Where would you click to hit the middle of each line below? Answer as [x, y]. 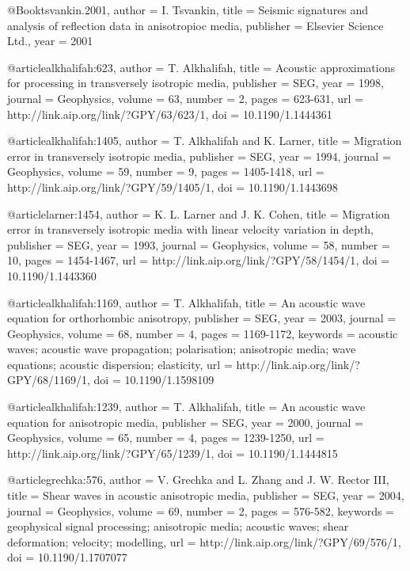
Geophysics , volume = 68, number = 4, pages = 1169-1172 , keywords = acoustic [203, 333]
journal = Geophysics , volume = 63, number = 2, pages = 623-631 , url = [186, 98]
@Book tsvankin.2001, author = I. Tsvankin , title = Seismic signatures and [188, 10]
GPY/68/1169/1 [47, 380]
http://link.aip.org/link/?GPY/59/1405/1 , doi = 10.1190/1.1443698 [173, 187]
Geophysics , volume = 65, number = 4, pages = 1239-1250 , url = [166, 438]
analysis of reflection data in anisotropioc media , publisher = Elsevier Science [196, 25]
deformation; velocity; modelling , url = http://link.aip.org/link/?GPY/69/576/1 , [204, 541]
